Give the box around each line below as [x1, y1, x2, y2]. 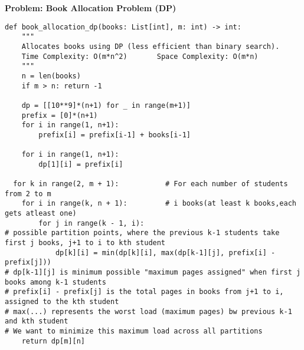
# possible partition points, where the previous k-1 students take [5, 229, 280, 237]
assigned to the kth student [5, 297, 119, 306]
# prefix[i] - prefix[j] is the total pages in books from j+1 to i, [5, 288, 284, 296]
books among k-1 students [5, 278, 106, 286]
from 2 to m [5, 189, 51, 198]
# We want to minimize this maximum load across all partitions [5, 326, 263, 335]
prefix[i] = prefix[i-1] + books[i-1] [38, 130, 191, 139]
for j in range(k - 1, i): [38, 219, 145, 227]
